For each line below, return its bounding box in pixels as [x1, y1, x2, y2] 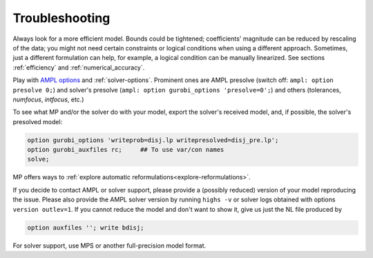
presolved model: [12, 117, 63, 126]
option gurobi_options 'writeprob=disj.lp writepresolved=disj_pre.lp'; [27, 136, 279, 144]
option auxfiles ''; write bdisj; [27, 224, 144, 231]
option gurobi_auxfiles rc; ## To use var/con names [27, 146, 224, 154]
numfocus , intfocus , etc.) [12, 95, 84, 103]
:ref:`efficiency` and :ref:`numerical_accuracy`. [12, 63, 145, 72]
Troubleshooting [12, 10, 111, 26]
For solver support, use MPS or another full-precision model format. [12, 241, 207, 250]
